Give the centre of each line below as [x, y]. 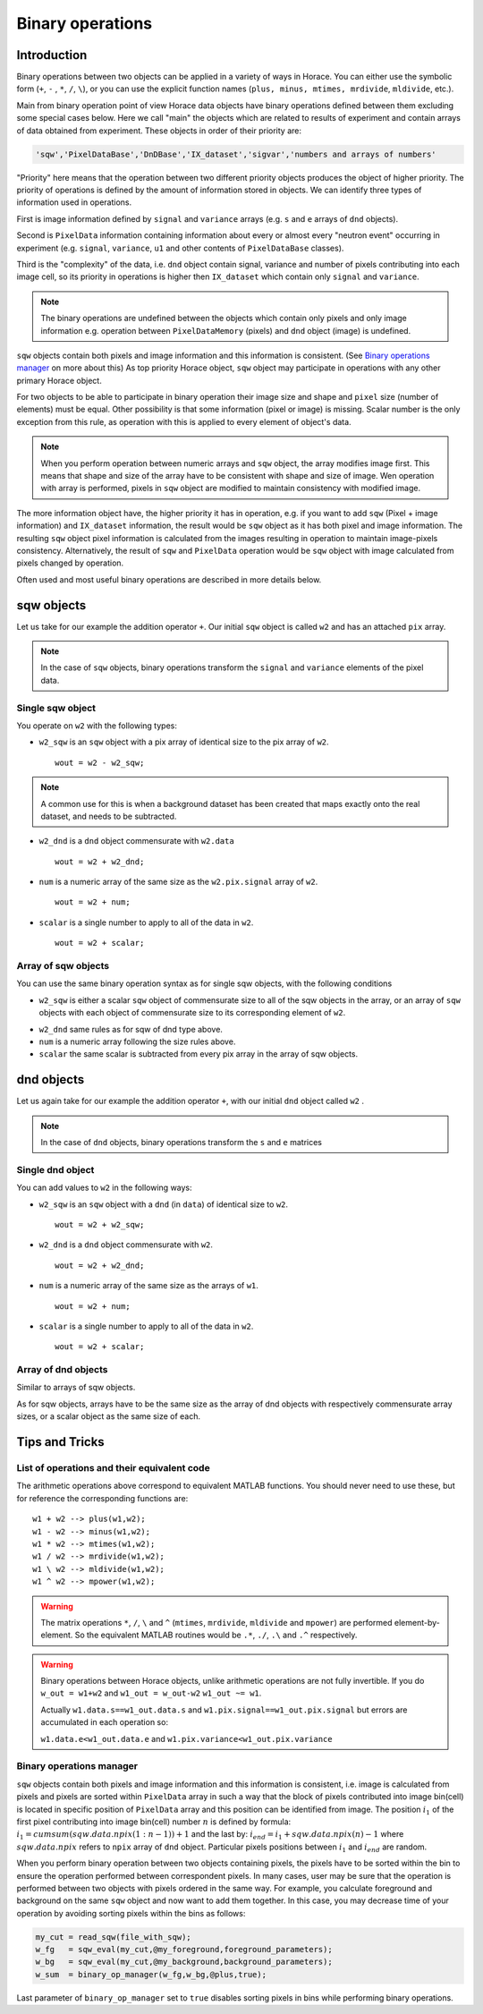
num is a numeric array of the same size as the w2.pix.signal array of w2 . [178, 882]
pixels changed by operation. [70, 563]
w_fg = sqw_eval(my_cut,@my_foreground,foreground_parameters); [184, 1950]
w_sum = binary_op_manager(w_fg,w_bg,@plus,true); [151, 1974]
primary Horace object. [59, 380]
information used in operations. [74, 202]
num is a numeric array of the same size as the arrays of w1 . [149, 1286]
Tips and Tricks [60, 1442]
